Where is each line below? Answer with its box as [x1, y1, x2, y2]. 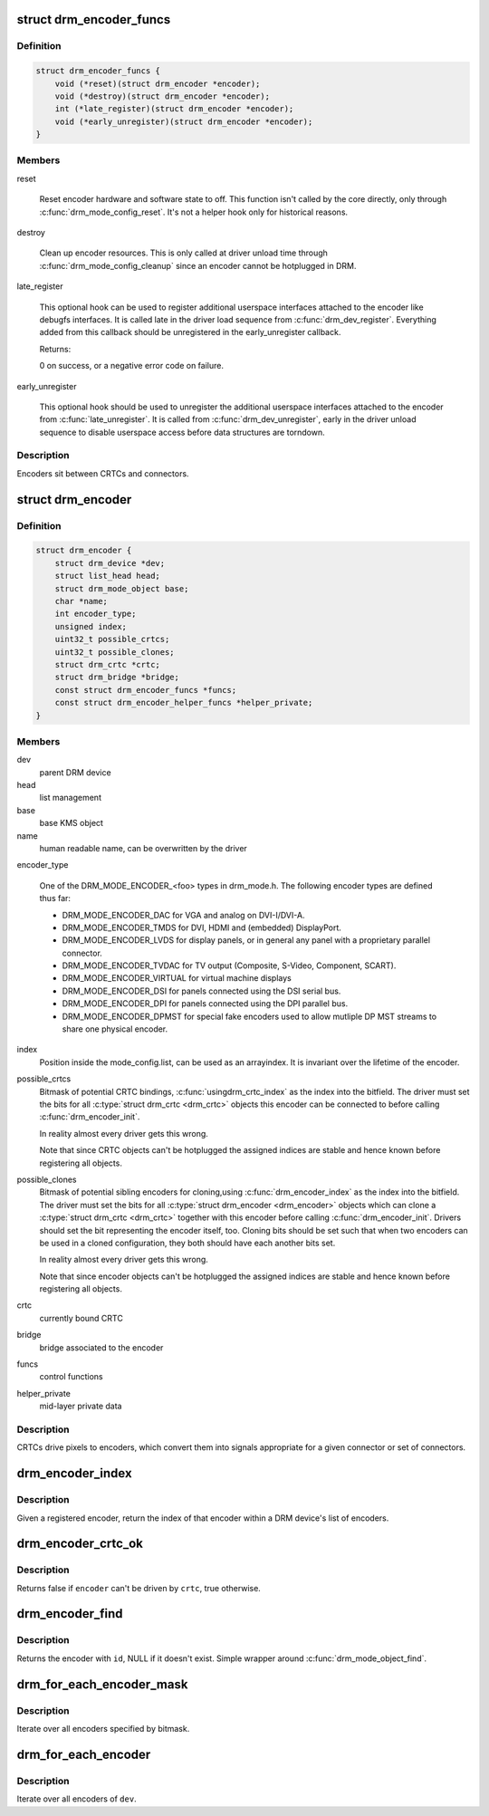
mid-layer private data [39, 1400, 122, 1412]
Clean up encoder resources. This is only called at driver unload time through [39, 247, 328, 258]
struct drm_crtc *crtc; [54, 659, 160, 669]
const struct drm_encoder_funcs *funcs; [54, 685, 237, 695]
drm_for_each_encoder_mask [16, 1677, 188, 1692]
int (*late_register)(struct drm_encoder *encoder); [54, 104, 294, 114]
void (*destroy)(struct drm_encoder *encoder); [54, 91, 271, 101]
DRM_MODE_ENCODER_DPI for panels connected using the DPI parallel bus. [62, 998, 349, 1009]
